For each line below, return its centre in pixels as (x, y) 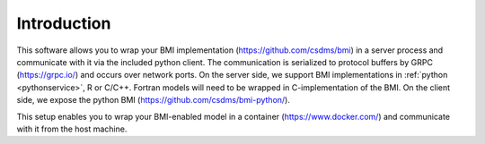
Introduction (64, 23)
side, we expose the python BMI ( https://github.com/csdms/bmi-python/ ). (154, 100)
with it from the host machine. (72, 129)
